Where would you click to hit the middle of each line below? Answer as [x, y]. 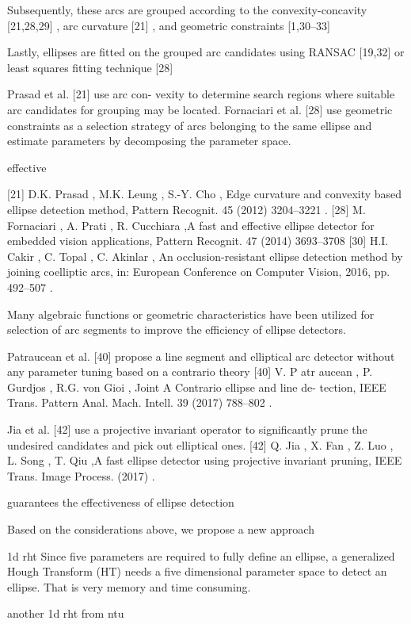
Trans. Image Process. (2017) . [81, 475]
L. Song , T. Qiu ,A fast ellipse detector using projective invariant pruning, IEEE [205, 460]
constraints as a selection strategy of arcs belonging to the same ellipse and [190, 125]
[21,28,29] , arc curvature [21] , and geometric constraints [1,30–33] [169, 25]
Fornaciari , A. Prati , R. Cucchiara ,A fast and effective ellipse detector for [191, 225]
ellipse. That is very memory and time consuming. [129, 586]
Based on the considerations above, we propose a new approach [161, 529]
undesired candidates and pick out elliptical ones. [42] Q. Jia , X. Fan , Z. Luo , [200, 444]
